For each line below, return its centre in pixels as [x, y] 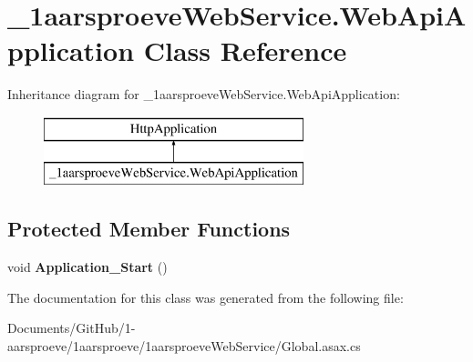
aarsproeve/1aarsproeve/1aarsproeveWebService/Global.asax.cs [184, 346]
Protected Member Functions [149, 229]
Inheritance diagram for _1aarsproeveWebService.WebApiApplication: [204, 94]
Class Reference [245, 50]
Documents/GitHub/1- [72, 328]
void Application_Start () [87, 267]
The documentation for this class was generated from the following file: [206, 297]
